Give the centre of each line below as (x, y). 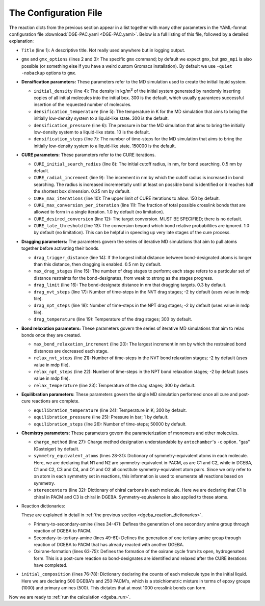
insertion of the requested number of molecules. (83, 105)
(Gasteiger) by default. (56, 448)
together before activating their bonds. (60, 248)
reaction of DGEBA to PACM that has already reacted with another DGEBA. (109, 544)
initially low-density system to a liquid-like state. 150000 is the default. (105, 146)
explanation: (22, 41)
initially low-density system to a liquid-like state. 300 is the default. (101, 118)
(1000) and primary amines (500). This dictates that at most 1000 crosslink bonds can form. (114, 588)
